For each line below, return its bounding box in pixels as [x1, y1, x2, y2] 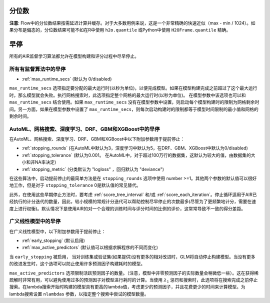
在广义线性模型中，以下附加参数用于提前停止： [9, 228, 106, 234]
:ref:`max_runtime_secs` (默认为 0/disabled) [21, 75, 112, 82]
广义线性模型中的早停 [9, 218, 61, 225]
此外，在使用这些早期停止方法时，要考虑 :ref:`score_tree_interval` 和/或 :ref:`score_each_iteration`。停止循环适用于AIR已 [9, 191, 257, 197]
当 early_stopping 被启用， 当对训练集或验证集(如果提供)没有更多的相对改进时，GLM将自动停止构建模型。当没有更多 [9, 253, 256, 259]
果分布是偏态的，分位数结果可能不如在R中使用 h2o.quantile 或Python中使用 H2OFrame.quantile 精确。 [9, 26, 231, 32]
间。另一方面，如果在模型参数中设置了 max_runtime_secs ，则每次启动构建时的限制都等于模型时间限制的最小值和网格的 [9, 106, 258, 112]
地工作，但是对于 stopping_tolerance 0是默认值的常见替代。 [9, 182, 141, 188]
